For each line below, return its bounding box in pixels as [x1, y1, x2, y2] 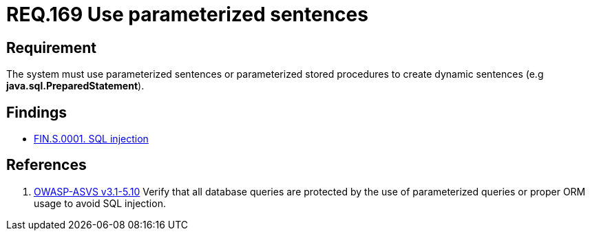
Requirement [6, 39, 97, 56]
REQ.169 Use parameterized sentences [6, 3, 368, 26]
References [6, 156, 87, 174]
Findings [6, 103, 67, 121]
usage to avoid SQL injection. [34, 197, 166, 209]
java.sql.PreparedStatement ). [6, 80, 145, 92]
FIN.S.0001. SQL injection [34, 133, 149, 145]
